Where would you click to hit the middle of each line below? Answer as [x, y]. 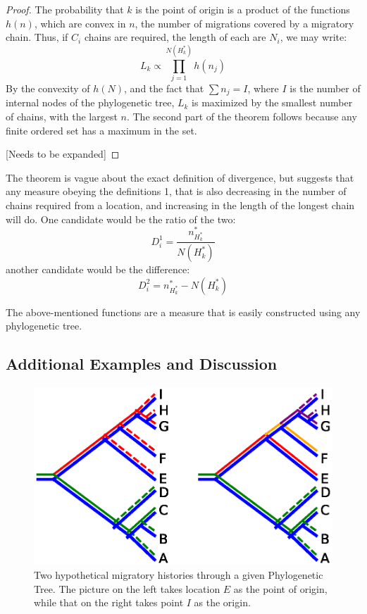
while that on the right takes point [109, 602]
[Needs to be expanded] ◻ [63, 154]
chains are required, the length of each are [175, 37]
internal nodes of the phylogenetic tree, [90, 102]
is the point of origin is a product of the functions [243, 9]
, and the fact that [164, 88]
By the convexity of [48, 88]
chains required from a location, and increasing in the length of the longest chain [180, 205]
